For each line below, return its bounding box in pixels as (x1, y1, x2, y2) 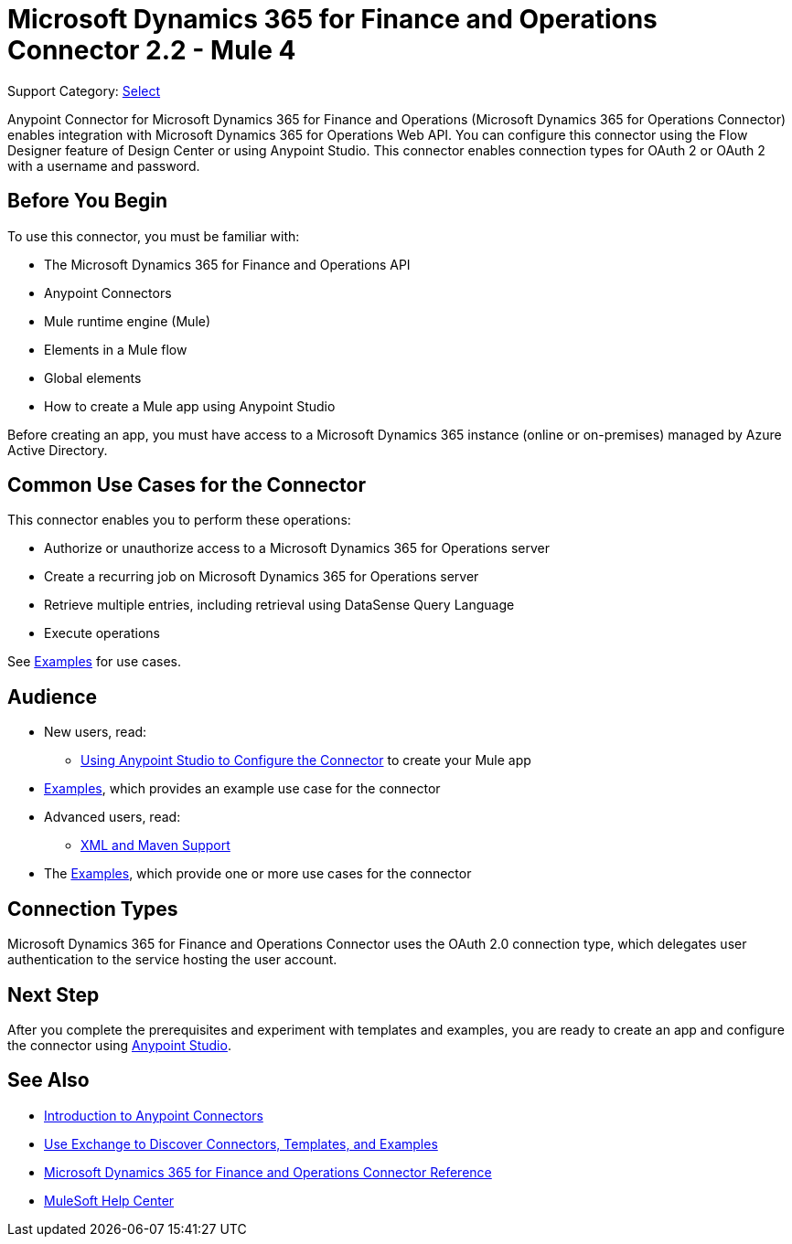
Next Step (7, 983, 100, 1006)
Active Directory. (7, 441, 108, 458)
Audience (7, 685, 98, 708)
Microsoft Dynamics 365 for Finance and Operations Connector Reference (44, 1164, 492, 1180)
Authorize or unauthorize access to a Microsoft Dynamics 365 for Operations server (44, 540, 550, 557)
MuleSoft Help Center (44, 1192, 175, 1208)
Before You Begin (7, 189, 168, 213)
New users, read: (44, 724, 147, 740)
